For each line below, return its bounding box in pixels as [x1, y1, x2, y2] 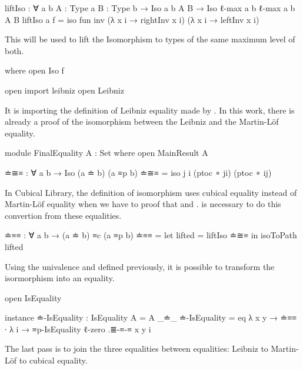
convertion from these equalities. [5, 209, 122, 221]
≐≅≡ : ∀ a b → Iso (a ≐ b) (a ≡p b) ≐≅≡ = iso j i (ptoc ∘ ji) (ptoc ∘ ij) [5, 166, 272, 178]
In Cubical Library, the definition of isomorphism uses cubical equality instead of [5, 186, 297, 198]
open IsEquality [5, 291, 62, 304]
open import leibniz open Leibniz [5, 84, 124, 96]
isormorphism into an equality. [5, 272, 115, 284]
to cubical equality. [19, 354, 88, 366]
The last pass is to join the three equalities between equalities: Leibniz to [5, 342, 268, 355]
